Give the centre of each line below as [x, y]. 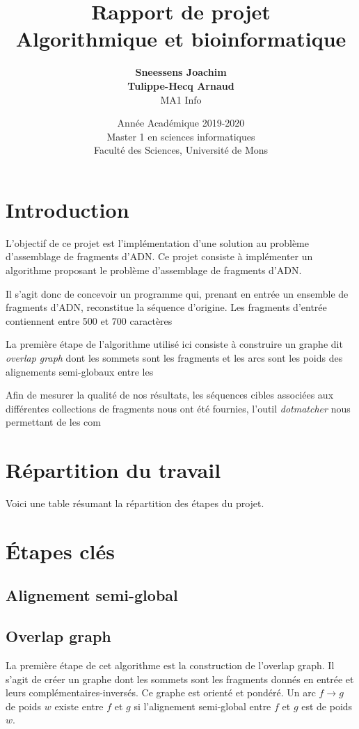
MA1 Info [181, 99]
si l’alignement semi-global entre [202, 706]
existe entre [79, 706]
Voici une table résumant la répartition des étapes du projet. [135, 503]
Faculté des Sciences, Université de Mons [181, 150]
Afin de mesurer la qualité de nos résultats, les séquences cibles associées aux [170, 395]
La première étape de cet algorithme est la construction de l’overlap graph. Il [170, 665]
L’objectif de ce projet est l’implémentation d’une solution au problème [158, 242]
